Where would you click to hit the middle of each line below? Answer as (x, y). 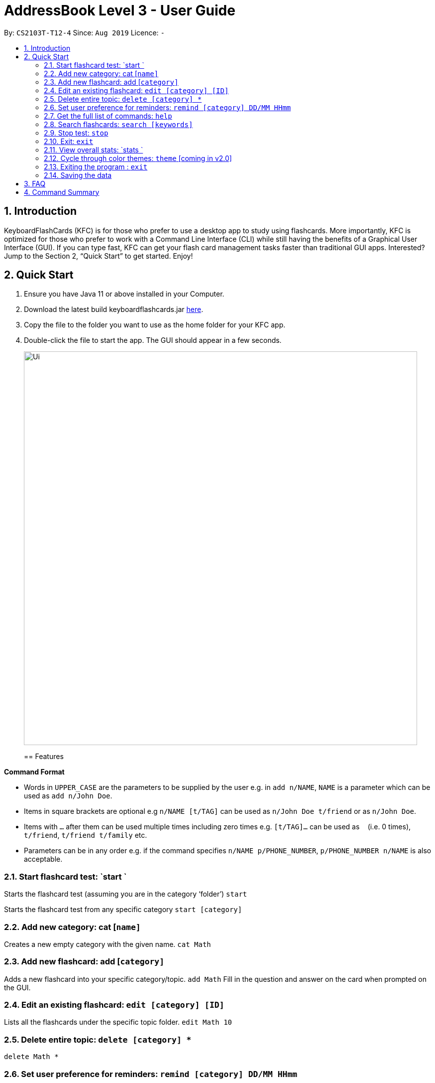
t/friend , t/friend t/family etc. (86, 835)
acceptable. (43, 859)
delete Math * (31, 1057)
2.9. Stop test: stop (76, 133)
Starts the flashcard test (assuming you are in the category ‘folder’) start (126, 894)
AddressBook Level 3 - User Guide (120, 10)
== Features (44, 757)
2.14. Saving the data (78, 175)
